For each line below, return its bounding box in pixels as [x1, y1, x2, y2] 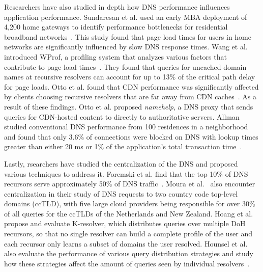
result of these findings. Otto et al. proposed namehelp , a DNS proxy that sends [4, 101, 253, 112]
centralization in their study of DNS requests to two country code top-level [4, 188, 238, 199]
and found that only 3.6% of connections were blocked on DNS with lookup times [4, 131, 258, 142]
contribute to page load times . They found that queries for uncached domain [4, 61, 247, 72]
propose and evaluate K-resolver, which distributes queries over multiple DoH [4, 218, 246, 229]
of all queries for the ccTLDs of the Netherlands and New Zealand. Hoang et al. [4, 208, 253, 219]
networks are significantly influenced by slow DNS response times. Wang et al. [4, 41, 248, 52]
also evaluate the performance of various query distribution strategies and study [4, 248, 253, 259]
